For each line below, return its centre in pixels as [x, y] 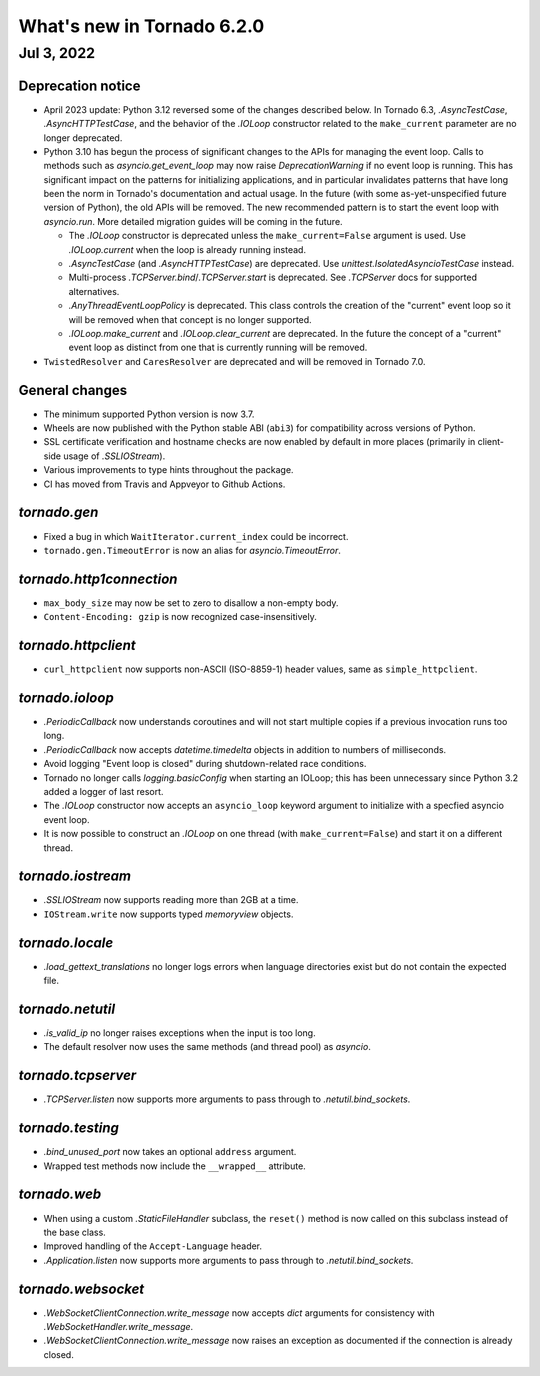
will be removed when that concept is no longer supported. [190, 319]
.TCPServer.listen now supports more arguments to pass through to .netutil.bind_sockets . [227, 1099]
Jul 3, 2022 [56, 53]
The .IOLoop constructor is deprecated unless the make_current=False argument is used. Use [267, 236]
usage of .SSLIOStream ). [114, 456]
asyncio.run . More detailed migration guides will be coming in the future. [193, 221]
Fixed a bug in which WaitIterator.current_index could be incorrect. [196, 536]
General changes [73, 390]
